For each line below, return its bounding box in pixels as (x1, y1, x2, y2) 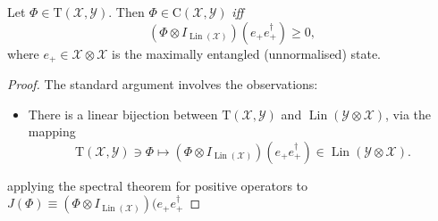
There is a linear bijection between (28, 104, 218, 123)
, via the (385, 104, 432, 123)
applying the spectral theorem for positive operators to (7, 176, 308, 194)
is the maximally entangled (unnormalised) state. (112, 44, 382, 62)
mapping (28, 122, 76, 141)
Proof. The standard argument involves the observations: (7, 75, 318, 94)
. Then (108, 3, 145, 20)
